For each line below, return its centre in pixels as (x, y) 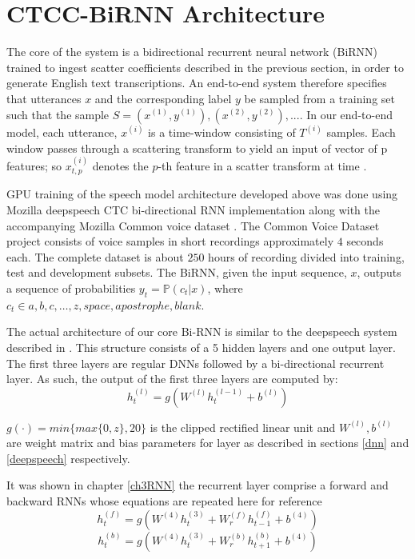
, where (225, 287)
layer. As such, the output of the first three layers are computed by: (172, 379)
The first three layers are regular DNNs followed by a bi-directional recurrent (196, 363)
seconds (365, 241)
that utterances (44, 98)
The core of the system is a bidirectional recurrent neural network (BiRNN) (192, 52)
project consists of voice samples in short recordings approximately (170, 241)
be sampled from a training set (319, 98)
